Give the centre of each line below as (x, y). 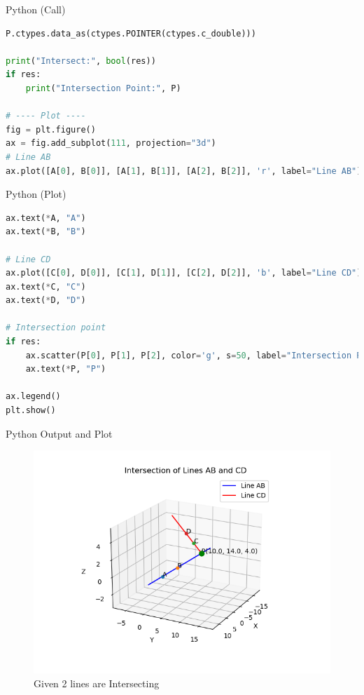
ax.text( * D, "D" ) (46, 301)
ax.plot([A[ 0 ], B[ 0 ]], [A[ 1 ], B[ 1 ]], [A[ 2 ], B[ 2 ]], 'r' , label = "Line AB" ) (184, 171)
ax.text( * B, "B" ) (46, 232)
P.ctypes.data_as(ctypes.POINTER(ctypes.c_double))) (131, 33)
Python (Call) (36, 9)
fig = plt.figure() (51, 129)
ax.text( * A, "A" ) (46, 218)
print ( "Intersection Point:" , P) (103, 88)
